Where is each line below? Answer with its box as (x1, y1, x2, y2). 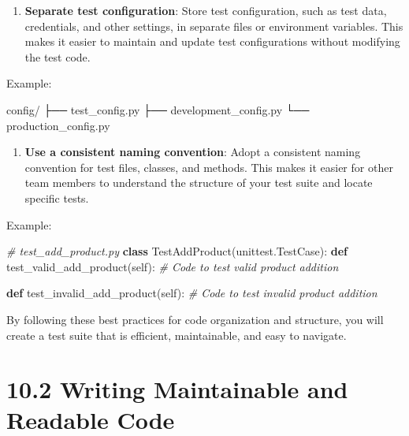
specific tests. (24, 189, 89, 206)
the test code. (24, 48, 91, 65)
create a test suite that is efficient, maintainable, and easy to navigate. (6, 326, 347, 343)
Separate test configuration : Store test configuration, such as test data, (24, 2, 387, 18)
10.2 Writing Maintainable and (6, 373, 348, 405)
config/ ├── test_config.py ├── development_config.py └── (6, 101, 310, 117)
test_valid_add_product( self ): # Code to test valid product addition (6, 258, 339, 274)
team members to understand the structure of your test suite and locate (24, 174, 373, 191)
